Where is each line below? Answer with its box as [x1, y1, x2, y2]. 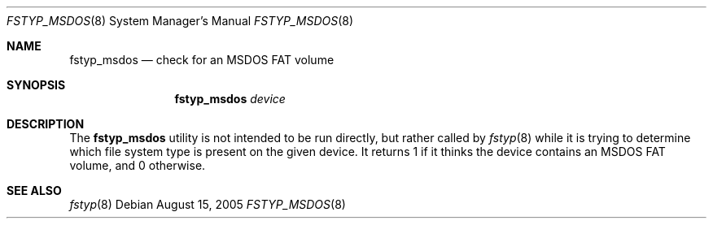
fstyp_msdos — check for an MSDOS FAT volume [69, 53, 335, 67]
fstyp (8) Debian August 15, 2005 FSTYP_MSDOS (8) [69, 197, 346, 211]
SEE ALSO [7, 184, 62, 197]
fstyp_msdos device [174, 92, 286, 106]
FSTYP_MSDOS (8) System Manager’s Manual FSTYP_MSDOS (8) [7, 14, 354, 28]
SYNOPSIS [7, 78, 66, 92]
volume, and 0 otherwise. [69, 158, 206, 172]
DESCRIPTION [7, 117, 85, 131]
